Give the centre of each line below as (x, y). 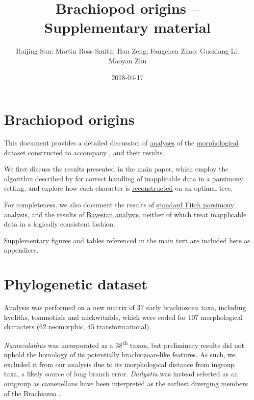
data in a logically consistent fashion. (60, 224)
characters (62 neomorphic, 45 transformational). (77, 327)
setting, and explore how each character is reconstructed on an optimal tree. (118, 188)
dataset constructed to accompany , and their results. (84, 152)
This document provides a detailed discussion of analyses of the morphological (121, 143)
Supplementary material (127, 27)
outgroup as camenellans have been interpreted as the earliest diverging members (126, 383)
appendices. (21, 250)
